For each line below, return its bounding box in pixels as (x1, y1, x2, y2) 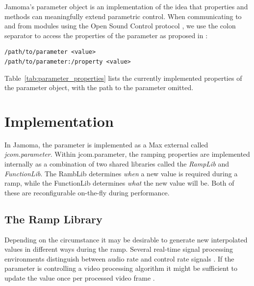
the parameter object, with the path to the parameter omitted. (4, 82, 194, 93)
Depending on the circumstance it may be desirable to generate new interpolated (4, 234, 248, 244)
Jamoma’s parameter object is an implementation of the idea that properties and (4, 1, 248, 11)
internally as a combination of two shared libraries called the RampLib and (4, 159, 229, 169)
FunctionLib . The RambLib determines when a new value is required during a (4, 168, 238, 178)
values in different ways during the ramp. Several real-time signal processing (4, 244, 233, 254)
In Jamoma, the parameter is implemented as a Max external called (4, 139, 208, 149)
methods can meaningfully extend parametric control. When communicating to (4, 11, 242, 21)
